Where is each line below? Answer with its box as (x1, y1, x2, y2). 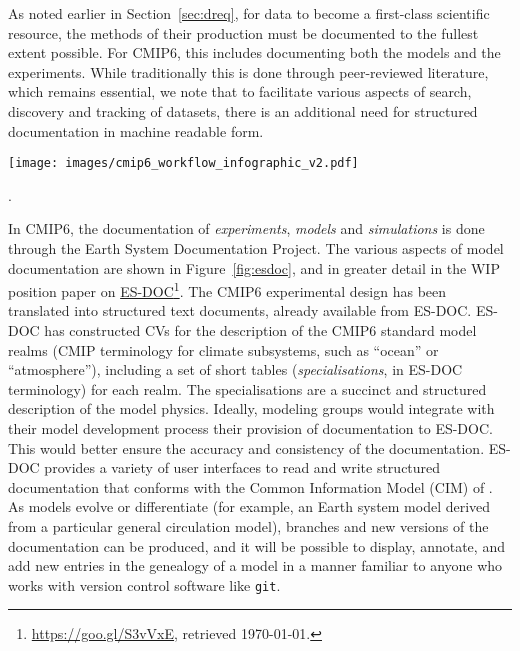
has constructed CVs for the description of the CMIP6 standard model (44, 320, 477, 341)
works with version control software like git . (8, 574, 281, 595)
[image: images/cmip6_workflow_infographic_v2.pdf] (8, 156, 359, 171)
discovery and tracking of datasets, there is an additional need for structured (8, 100, 478, 121)
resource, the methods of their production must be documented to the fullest (8, 22, 479, 43)
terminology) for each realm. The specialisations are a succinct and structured (8, 378, 487, 399)
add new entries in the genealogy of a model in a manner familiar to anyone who (8, 555, 503, 576)
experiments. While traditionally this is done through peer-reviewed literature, (8, 61, 489, 82)
